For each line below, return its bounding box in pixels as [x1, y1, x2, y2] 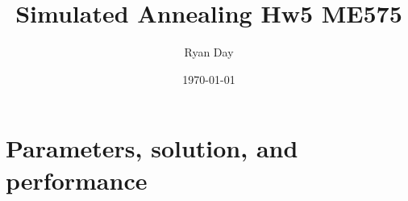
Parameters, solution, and [6, 132, 298, 165]
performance [6, 163, 148, 196]
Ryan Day [184, 44, 234, 61]
